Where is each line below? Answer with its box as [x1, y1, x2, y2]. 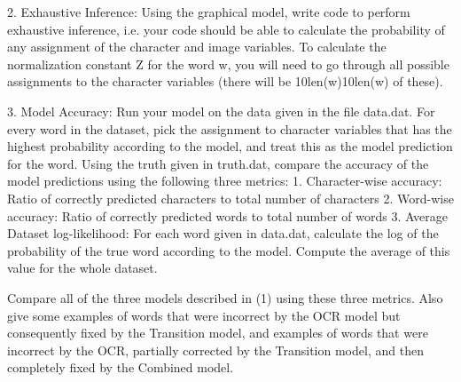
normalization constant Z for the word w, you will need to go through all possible [7, 54, 449, 73]
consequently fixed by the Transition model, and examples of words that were [7, 323, 428, 342]
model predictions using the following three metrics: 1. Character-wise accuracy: [7, 171, 442, 190]
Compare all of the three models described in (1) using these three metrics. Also [7, 288, 443, 306]
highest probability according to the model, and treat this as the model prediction [7, 137, 453, 155]
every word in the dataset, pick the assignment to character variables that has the [7, 119, 452, 138]
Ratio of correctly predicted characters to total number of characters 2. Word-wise [7, 188, 454, 207]
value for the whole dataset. [7, 259, 158, 277]
